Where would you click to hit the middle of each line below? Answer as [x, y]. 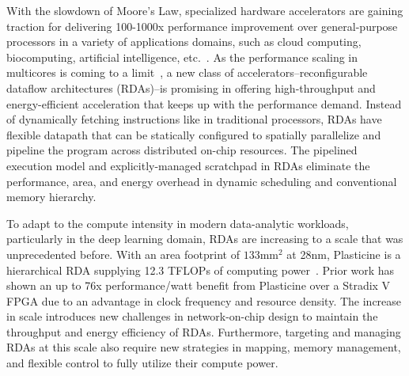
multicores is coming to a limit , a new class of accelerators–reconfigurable [187, 72]
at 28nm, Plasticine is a [344, 254]
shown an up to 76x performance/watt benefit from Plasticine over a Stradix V [199, 285]
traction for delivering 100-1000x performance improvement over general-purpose [202, 26]
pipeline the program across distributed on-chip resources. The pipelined [182, 150]
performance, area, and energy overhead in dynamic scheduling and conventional [202, 181]
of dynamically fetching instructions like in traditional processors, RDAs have [194, 119]
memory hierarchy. [51, 197]
